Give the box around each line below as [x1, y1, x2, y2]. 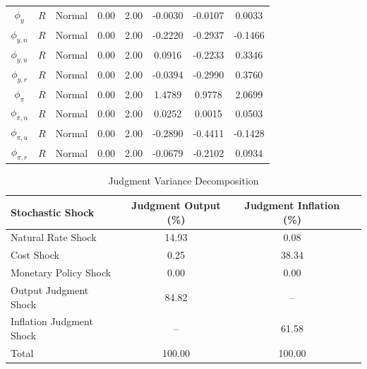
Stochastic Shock [11, 204, 95, 219]
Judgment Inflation [244, 197, 340, 212]
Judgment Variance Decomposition [108, 173, 259, 188]
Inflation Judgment [11, 314, 93, 329]
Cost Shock [11, 247, 59, 262]
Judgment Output [131, 197, 221, 212]
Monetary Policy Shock [11, 265, 112, 280]
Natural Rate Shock [11, 230, 97, 245]
